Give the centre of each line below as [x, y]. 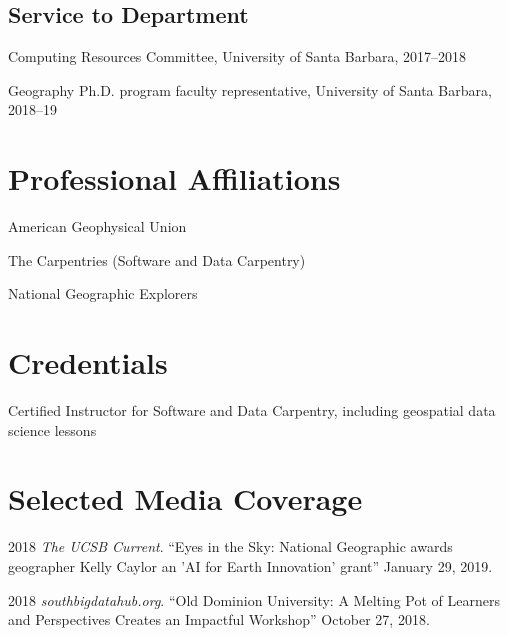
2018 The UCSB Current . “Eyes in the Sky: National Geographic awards [230, 546]
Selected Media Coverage [185, 498]
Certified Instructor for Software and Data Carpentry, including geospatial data [252, 410]
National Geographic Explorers [103, 293]
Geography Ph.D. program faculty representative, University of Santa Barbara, [250, 89]
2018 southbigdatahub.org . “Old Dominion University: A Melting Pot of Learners [254, 599]
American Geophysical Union [97, 226]
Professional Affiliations [174, 178]
